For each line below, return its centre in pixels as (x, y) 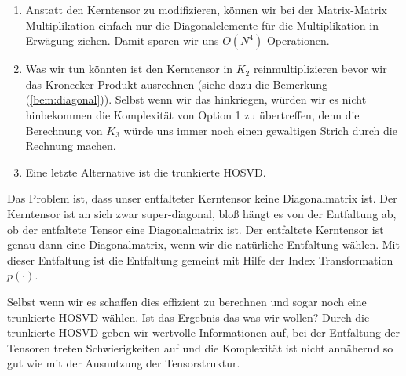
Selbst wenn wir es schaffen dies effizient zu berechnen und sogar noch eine (187, 301)
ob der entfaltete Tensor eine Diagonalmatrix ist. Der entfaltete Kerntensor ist (196, 229)
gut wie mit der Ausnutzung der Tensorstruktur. (124, 363)
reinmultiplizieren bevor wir (320, 69)
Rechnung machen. (71, 146)
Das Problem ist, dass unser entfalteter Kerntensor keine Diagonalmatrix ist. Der (202, 198)
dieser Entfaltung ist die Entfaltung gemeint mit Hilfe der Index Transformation (200, 259)
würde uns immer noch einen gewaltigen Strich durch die (260, 130)
